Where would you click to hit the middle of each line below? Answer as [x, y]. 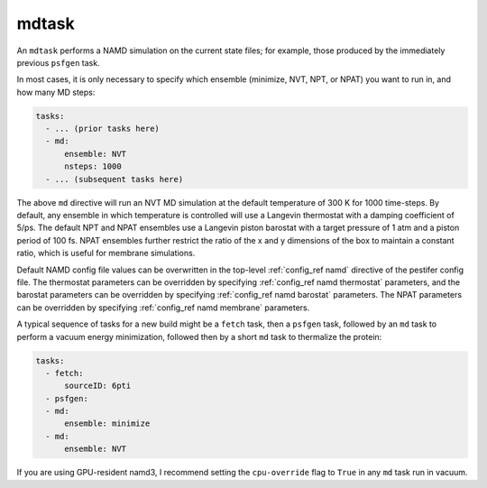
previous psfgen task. [58, 62]
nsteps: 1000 [93, 166]
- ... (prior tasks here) [102, 129]
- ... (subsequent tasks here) [115, 179]
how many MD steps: [56, 92]
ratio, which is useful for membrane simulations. [106, 253]
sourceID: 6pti [98, 386]
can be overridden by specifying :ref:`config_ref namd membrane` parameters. [163, 308]
